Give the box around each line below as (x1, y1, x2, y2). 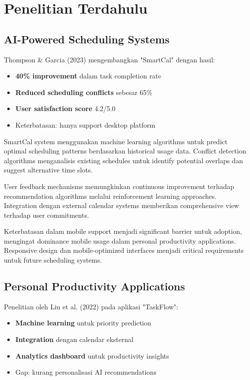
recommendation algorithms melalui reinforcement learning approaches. (4, 190, 217, 201)
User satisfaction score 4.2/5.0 (15, 103, 116, 114)
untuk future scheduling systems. (4, 255, 102, 265)
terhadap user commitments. (4, 209, 89, 220)
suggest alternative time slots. (4, 165, 93, 175)
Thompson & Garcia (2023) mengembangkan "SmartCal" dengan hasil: (4, 54, 215, 64)
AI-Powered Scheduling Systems (4, 31, 170, 46)
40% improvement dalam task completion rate (15, 71, 161, 81)
